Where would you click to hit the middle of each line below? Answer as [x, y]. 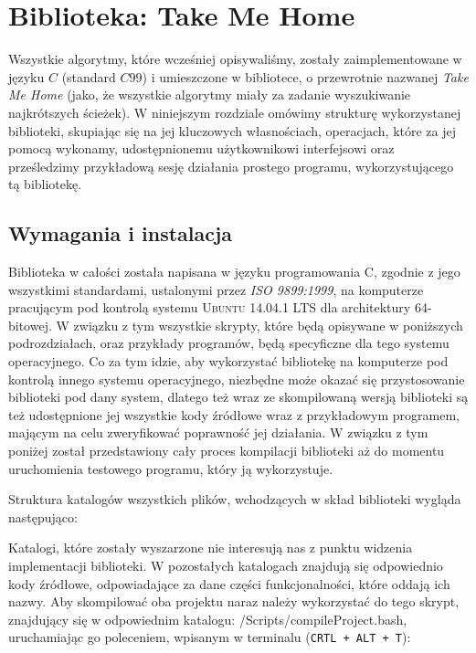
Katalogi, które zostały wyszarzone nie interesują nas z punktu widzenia [211, 548]
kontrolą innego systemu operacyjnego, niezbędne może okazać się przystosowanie [237, 379]
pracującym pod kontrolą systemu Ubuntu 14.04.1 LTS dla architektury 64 [218, 307]
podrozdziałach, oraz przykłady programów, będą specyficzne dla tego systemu [229, 343]
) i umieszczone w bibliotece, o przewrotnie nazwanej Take [305, 76]
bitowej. [30, 325]
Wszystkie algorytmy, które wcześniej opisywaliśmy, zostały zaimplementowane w [235, 59]
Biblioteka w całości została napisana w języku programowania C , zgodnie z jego [234, 272]
